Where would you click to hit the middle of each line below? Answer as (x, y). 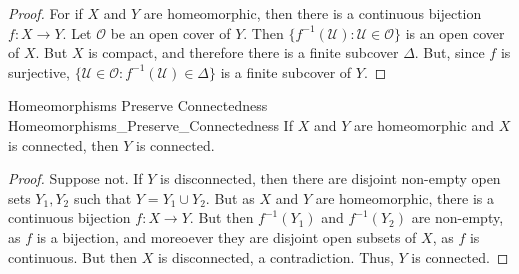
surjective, (39, 71)
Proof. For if (45, 13)
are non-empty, (457, 217)
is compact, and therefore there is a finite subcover (243, 52)
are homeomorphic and (424, 124)
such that (102, 197)
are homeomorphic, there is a (404, 197)
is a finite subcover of (286, 71)
